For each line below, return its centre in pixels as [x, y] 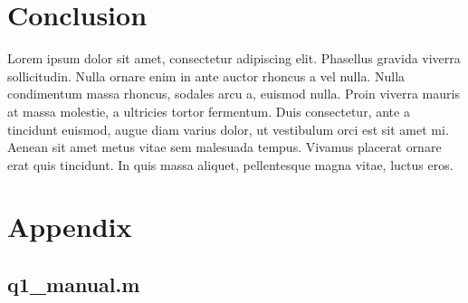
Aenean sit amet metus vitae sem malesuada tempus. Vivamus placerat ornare [224, 147]
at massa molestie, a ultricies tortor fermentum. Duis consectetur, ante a [209, 111]
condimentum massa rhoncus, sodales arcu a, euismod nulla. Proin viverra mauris [234, 94]
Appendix [70, 227]
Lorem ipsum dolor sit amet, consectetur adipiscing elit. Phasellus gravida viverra [234, 58]
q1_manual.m [74, 284]
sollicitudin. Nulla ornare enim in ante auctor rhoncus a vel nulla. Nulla [206, 76]
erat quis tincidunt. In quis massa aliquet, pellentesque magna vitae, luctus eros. [230, 164]
